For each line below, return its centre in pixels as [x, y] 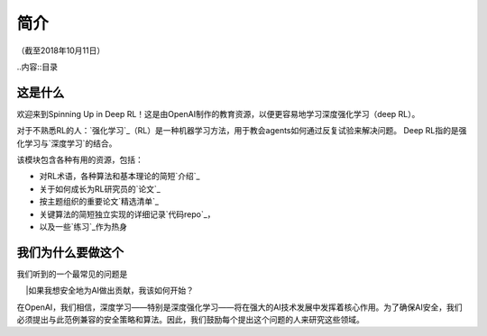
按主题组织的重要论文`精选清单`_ [99, 202]
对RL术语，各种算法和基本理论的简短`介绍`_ [119, 177]
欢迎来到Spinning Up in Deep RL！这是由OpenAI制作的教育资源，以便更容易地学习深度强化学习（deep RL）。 [218, 114]
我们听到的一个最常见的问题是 [72, 274]
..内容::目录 [37, 67]
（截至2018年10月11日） [61, 50]
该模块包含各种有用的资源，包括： [80, 160]
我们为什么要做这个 [70, 252]
